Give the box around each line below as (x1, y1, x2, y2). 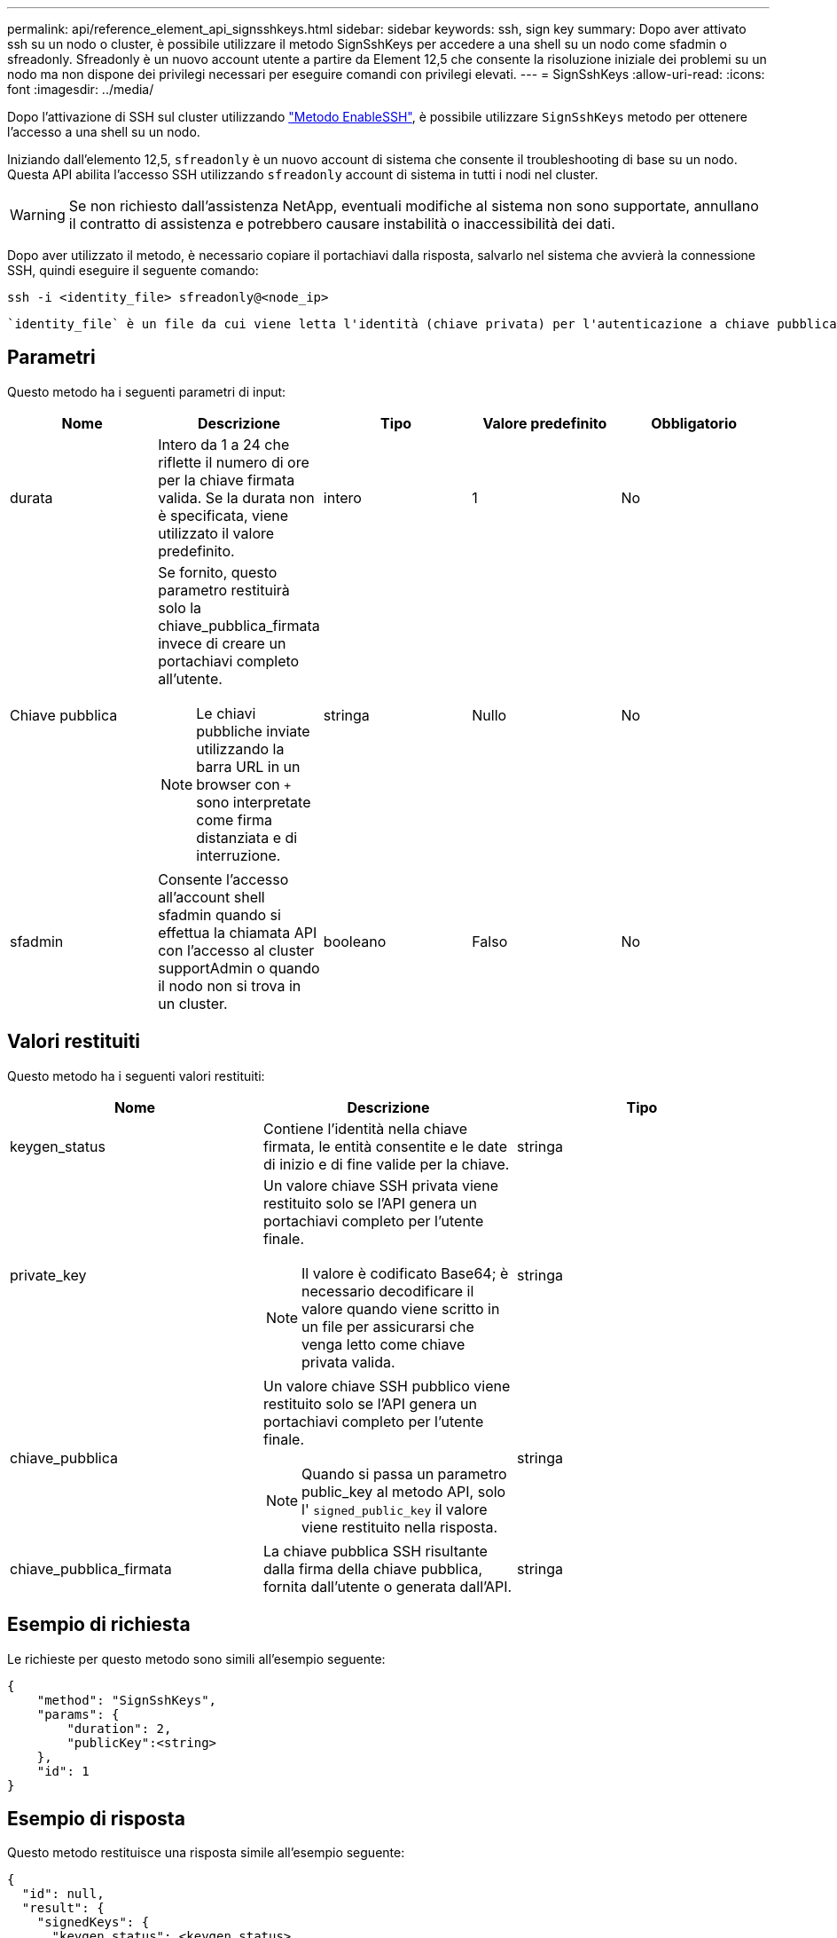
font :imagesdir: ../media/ (7, 82, 154, 97)
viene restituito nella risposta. (301, 1517, 498, 1536)
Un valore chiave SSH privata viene (262, 1176, 498, 1194)
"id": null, (21, 1887, 105, 1902)
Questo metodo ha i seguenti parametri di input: (7, 383, 286, 399)
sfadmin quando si (158, 905, 281, 924)
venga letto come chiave (301, 1335, 465, 1353)
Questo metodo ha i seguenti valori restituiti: (7, 1067, 265, 1083)
